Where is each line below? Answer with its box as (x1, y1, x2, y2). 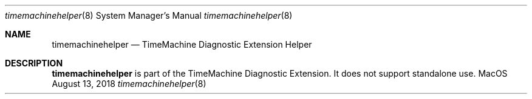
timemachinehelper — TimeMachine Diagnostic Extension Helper (52, 39, 312, 49)
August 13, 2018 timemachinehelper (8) (52, 78, 206, 89)
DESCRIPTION (5, 58, 63, 68)
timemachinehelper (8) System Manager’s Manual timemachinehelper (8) (5, 10, 293, 21)
